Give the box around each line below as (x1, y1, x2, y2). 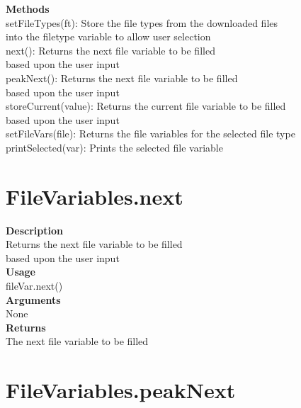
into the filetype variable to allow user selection (6, 29, 211, 44)
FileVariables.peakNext (6, 375, 236, 404)
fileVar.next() (6, 278, 63, 293)
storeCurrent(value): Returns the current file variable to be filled (6, 98, 286, 113)
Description (6, 222, 64, 237)
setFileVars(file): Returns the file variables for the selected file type (6, 126, 295, 141)
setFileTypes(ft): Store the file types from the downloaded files (6, 15, 278, 30)
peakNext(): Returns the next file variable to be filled (6, 70, 238, 85)
